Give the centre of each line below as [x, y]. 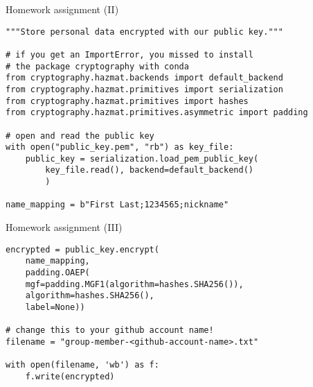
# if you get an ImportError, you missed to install [129, 54]
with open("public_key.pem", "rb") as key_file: [120, 147]
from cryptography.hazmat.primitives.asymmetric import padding [157, 113]
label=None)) [55, 307]
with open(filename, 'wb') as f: [82, 365]
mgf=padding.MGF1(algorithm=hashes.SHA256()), [134, 284]
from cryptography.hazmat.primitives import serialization [144, 89]
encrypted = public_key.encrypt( [82, 249]
